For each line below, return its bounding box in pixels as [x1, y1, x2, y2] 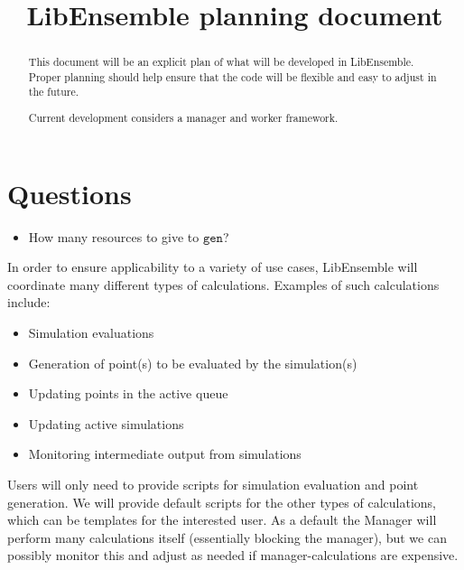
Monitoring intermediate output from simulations [28, 444, 302, 463]
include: [7, 293, 51, 312]
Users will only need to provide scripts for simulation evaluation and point [7, 474, 419, 493]
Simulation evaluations [28, 323, 154, 341]
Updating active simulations [28, 414, 184, 433]
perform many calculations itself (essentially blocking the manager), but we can [7, 528, 447, 547]
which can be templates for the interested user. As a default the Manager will [7, 510, 437, 529]
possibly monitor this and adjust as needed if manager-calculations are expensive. [7, 546, 459, 565]
